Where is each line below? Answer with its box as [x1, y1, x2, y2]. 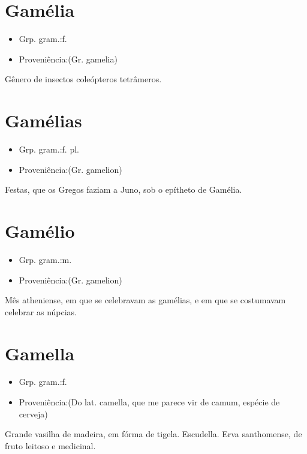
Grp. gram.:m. [19, 253, 72, 265]
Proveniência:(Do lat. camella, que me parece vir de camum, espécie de [19, 396, 280, 408]
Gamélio [5, 219, 75, 243]
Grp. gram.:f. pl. [19, 143, 79, 156]
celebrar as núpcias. [5, 305, 77, 318]
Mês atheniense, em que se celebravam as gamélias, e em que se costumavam [5, 294, 286, 306]
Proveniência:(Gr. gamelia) [19, 52, 118, 65]
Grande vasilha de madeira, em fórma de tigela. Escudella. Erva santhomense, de [5, 428, 302, 440]
